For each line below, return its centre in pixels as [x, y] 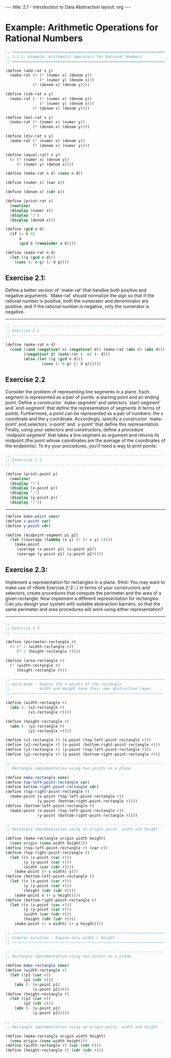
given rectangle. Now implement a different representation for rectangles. [82, 598]
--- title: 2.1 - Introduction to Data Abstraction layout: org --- [68, 7]
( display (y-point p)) [34, 498]
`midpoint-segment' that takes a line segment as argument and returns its [82, 435]
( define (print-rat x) [29, 201]
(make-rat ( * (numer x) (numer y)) [48, 122]
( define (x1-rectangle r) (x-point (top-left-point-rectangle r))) [78, 740]
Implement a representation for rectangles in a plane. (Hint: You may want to [85, 582]
